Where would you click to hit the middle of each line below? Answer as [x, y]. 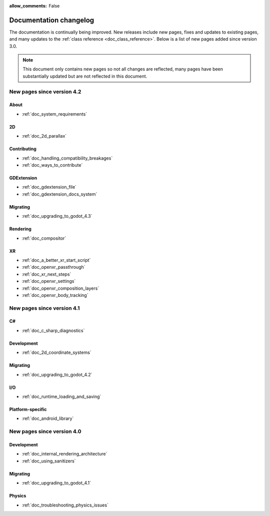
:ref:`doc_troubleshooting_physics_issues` [65, 505]
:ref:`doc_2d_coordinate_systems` [57, 352]
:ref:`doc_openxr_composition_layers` [60, 288]
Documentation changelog [52, 20]
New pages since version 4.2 [45, 92]
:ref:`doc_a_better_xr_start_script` [56, 260]
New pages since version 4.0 [45, 431]
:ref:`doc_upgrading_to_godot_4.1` [56, 483]
